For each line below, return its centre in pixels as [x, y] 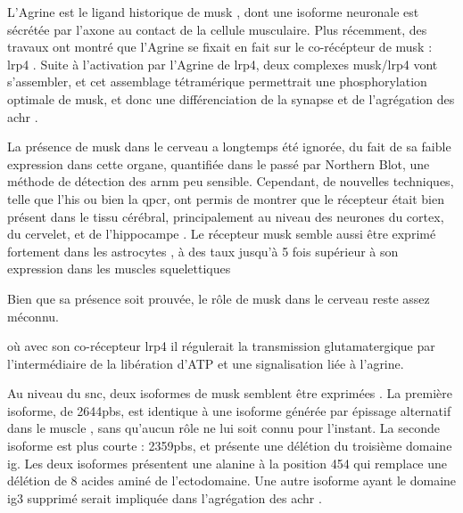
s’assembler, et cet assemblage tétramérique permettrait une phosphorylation [217, 81]
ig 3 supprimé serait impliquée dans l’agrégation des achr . [165, 497]
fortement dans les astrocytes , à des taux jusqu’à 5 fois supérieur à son [203, 251]
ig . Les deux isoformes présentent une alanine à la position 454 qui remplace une [227, 463]
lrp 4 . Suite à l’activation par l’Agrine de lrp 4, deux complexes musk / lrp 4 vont [223, 64]
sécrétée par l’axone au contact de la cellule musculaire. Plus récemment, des [217, 29]
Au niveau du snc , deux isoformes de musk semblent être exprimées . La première [230, 393]
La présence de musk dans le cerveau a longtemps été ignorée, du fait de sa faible [229, 147]
